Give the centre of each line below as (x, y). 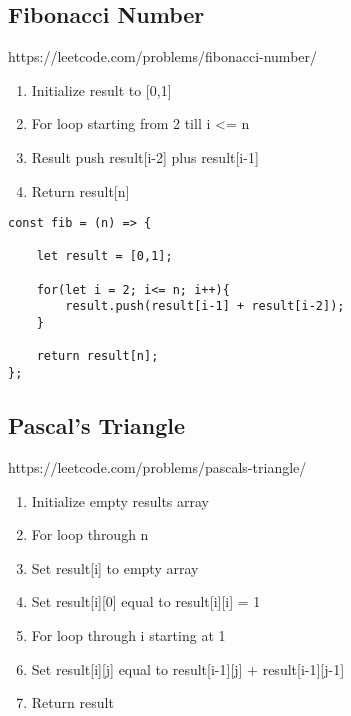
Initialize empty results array (120, 500)
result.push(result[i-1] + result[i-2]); (205, 306)
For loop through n (90, 534)
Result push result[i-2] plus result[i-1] (145, 156)
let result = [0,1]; (104, 256)
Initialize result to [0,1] (101, 89)
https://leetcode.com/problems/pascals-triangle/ (157, 466)
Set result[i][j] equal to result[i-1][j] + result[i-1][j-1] (188, 668)
